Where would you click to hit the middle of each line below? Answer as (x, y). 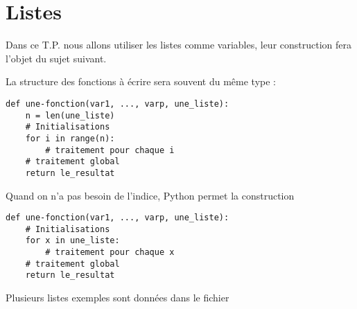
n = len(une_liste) (70, 115)
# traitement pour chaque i (110, 150)
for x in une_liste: (72, 241)
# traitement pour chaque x (110, 253)
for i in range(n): (70, 138)
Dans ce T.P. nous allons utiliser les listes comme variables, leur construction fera (179, 45)
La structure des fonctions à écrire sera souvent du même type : (141, 81)
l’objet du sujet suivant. (56, 58)
